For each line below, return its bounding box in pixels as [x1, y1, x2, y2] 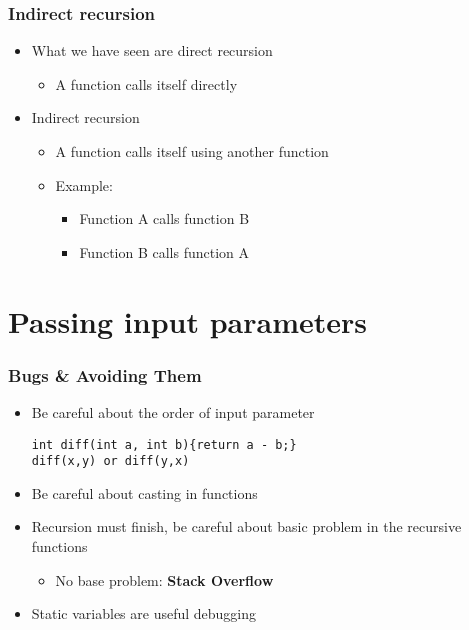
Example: [55, 174, 113, 195]
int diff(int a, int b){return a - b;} [31, 437, 297, 452]
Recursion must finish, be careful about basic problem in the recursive [31, 516, 462, 537]
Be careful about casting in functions [31, 482, 258, 503]
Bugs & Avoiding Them [8, 362, 202, 387]
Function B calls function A [79, 241, 250, 262]
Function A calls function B [79, 208, 250, 229]
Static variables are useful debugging [31, 603, 257, 624]
